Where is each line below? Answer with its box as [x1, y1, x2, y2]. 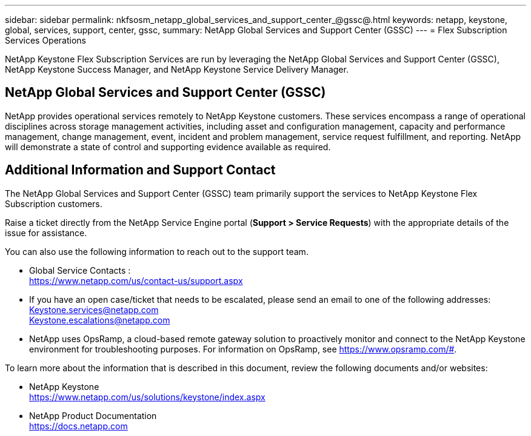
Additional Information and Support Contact [5, 162, 276, 178]
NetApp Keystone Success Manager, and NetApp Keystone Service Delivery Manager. [5, 64, 349, 74]
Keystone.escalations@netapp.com [29, 314, 170, 325]
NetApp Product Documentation [29, 410, 157, 421]
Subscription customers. [5, 198, 102, 209]
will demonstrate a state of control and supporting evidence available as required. [5, 141, 331, 152]
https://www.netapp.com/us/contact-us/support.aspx [29, 275, 243, 286]
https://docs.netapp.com [29, 420, 128, 431]
